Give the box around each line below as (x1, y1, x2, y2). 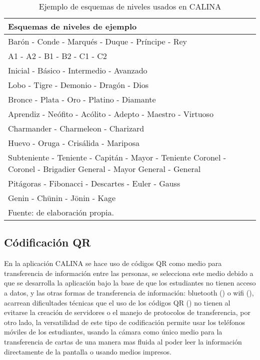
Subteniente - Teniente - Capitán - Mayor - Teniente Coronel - (8, 151, 226, 163)
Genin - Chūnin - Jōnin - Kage (8, 192, 116, 203)
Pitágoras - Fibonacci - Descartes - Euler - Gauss (8, 177, 180, 189)
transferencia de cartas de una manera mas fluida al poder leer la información (4, 336, 242, 346)
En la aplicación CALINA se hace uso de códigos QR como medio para (4, 258, 222, 268)
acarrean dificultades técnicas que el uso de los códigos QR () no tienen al (4, 297, 230, 307)
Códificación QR (4, 234, 91, 250)
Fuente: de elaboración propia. (8, 206, 114, 218)
